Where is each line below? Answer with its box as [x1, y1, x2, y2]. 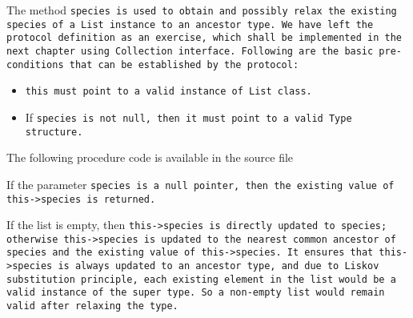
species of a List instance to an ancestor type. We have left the [6, 18, 374, 30]
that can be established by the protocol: [69, 58, 299, 70]
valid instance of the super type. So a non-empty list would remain [6, 287, 385, 299]
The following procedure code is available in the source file [6, 149, 294, 166]
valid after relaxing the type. [6, 300, 178, 312]
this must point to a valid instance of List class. [25, 86, 312, 98]
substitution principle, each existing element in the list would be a [6, 273, 396, 285]
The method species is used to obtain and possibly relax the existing [6, 2, 397, 18]
